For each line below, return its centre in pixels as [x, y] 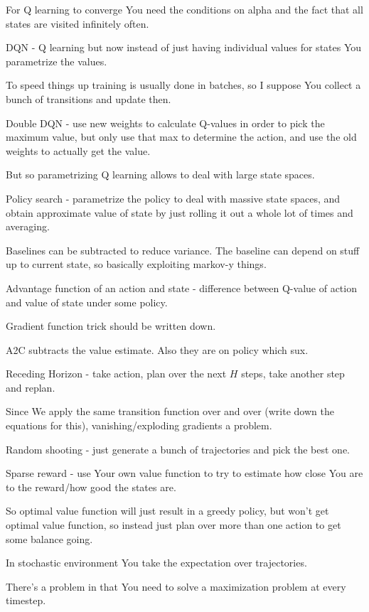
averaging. [28, 226]
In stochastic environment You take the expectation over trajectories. [156, 563]
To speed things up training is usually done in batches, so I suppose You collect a [183, 85]
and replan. [31, 387]
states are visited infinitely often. [77, 23]
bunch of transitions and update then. [89, 98]
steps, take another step [293, 374]
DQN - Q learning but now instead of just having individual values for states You [184, 47]
